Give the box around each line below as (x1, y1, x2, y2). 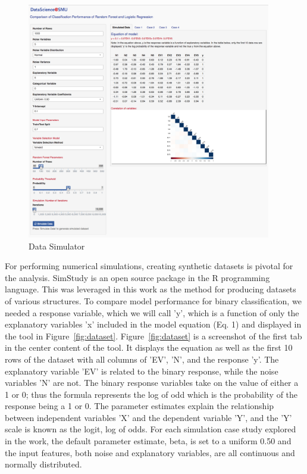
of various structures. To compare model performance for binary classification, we (5, 294, 302, 307)
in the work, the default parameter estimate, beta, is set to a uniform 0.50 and (5, 435, 292, 447)
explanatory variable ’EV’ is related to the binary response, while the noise (5, 364, 278, 377)
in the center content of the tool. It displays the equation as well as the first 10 (5, 341, 293, 354)
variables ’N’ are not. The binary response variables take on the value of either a (5, 376, 299, 389)
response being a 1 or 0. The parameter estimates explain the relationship (5, 400, 274, 412)
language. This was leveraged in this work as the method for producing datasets (5, 283, 296, 295)
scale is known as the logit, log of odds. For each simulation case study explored (5, 423, 296, 435)
